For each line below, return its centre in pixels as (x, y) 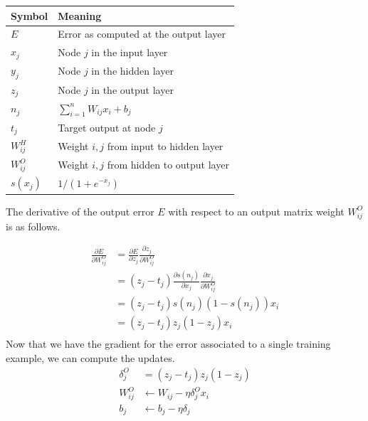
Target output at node (107, 128)
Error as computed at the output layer (142, 34)
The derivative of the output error (80, 211)
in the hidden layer (132, 71)
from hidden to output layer (168, 164)
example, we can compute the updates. (90, 357)
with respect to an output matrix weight (256, 211)
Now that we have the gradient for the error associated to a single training (168, 344)
